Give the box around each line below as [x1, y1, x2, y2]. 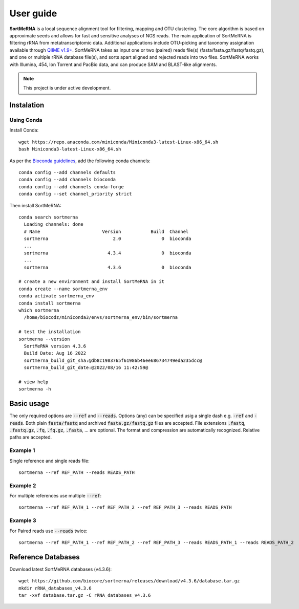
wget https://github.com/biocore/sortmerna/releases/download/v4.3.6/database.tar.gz [18, 578, 240, 584]
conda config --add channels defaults [18, 169, 116, 175]
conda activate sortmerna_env [18, 293, 95, 299]
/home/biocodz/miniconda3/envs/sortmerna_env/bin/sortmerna [24, 315, 178, 320]
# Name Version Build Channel [24, 228, 189, 234]
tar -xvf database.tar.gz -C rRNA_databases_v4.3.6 [18, 593, 151, 598]
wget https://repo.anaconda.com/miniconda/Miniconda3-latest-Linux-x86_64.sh [18, 139, 219, 145]
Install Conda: [9, 127, 39, 133]
